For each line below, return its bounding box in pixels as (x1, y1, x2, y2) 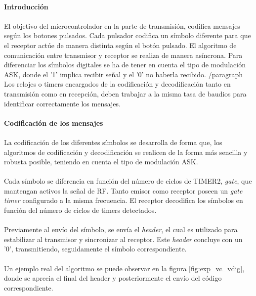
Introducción (4, 1, 48, 11)
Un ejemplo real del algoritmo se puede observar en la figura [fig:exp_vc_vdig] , (4, 263, 245, 273)
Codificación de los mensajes (4, 117, 103, 128)
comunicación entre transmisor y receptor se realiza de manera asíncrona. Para (4, 49, 243, 60)
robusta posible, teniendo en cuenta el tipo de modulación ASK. (4, 156, 198, 167)
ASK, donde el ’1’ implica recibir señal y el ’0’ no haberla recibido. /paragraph (4, 69, 243, 79)
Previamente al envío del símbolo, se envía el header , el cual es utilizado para (4, 224, 238, 235)
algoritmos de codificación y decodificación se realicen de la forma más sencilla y (4, 147, 248, 157)
